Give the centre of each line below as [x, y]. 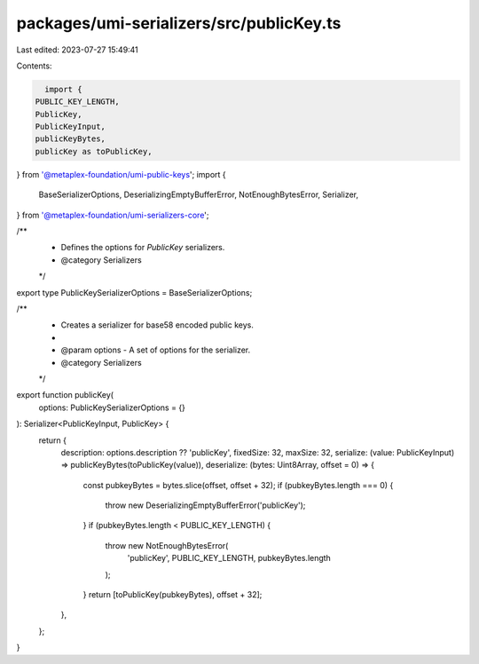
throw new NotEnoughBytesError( [167, 545]
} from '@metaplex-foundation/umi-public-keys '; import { [121, 174]
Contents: [34, 66]
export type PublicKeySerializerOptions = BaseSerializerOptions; [134, 292]
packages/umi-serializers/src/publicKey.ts [179, 23]
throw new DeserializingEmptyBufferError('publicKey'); [205, 505]
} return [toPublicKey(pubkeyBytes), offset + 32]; [173, 595]
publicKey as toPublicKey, [94, 151]
